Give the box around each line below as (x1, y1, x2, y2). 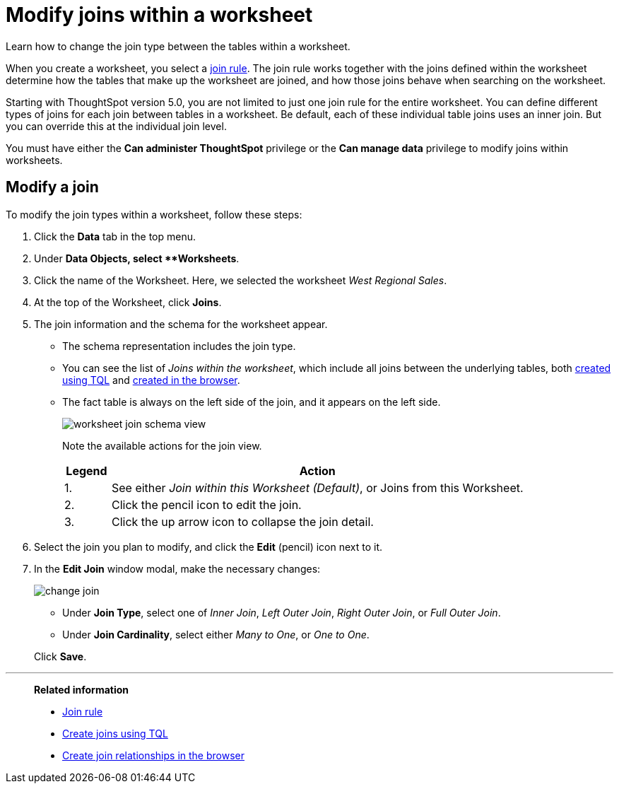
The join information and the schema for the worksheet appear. (34, 317, 328, 330)
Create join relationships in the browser (62, 749, 244, 761)
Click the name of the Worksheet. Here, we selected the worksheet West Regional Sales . (34, 274, 447, 286)
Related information (34, 683, 129, 696)
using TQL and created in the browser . (62, 373, 240, 386)
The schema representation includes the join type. (62, 339, 296, 352)
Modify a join (6, 178, 99, 197)
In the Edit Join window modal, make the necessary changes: (34, 562, 321, 575)
